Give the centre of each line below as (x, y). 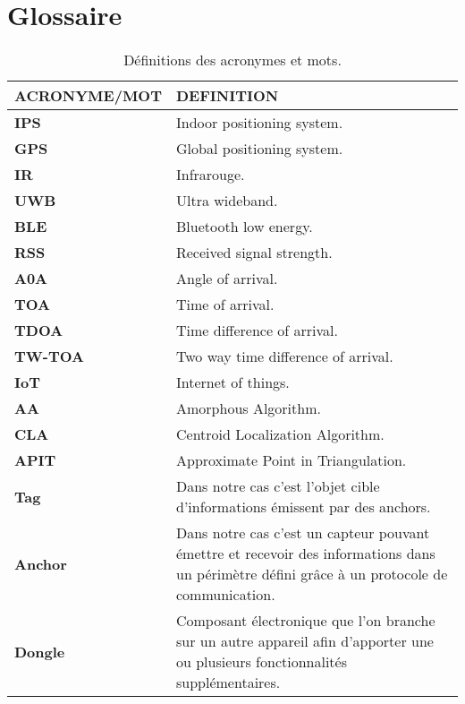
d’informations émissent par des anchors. (303, 507)
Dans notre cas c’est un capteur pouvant (303, 533)
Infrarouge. (210, 175)
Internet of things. (232, 382)
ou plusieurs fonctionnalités (261, 662)
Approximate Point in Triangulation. (291, 460)
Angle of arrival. (227, 279)
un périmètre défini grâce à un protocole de (312, 574)
